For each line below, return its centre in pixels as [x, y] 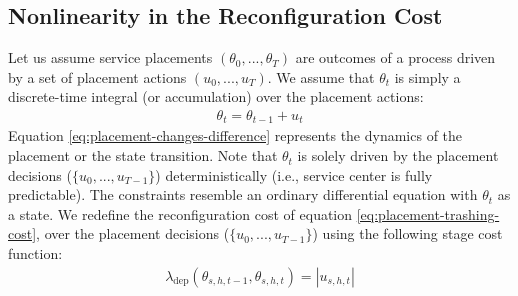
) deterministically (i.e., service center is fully [294, 174]
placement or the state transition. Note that [143, 155]
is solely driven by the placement [398, 155]
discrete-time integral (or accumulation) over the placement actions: [216, 96]
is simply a [427, 76]
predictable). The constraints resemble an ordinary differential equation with [243, 194]
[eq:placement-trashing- [428, 213]
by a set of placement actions [97, 76]
